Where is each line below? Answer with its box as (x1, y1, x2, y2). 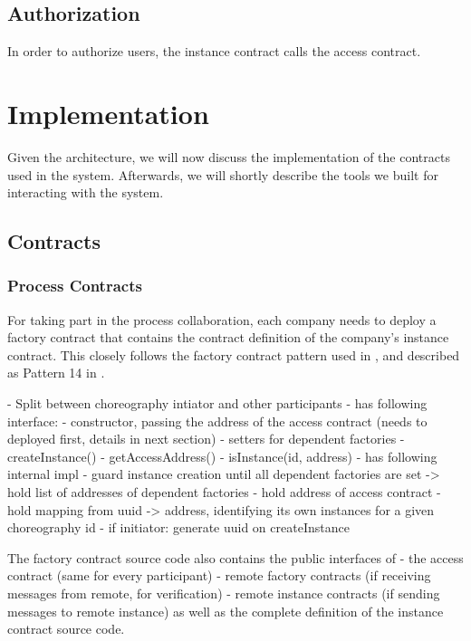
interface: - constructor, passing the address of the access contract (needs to (7, 411, 428, 430)
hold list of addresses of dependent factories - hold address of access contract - (7, 483, 441, 502)
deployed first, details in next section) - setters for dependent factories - (7, 429, 405, 448)
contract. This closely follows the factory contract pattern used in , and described (7, 345, 460, 364)
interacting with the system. (7, 183, 164, 202)
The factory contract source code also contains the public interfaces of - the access (7, 548, 464, 567)
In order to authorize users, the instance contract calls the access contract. (7, 42, 421, 61)
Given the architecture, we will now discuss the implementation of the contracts (7, 147, 450, 166)
